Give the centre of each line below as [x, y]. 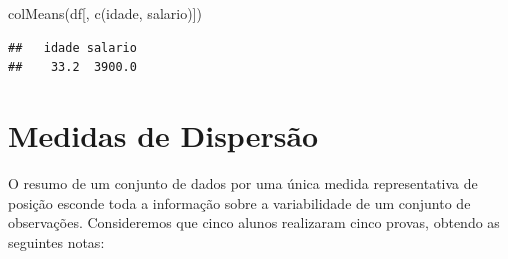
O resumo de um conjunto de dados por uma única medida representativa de [243, 182]
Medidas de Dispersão [163, 134]
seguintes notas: [56, 241]
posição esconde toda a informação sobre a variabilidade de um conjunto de [239, 202]
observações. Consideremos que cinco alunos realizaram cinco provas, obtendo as [254, 222]
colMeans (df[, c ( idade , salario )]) [105, 13]
